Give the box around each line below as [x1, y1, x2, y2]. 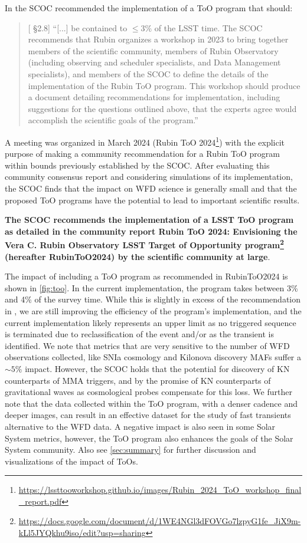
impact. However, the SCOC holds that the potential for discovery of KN [25, 362, 290, 374]
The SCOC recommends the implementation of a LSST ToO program [5, 213, 294, 226]
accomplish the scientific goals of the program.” [28, 114, 198, 126]
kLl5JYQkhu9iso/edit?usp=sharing [18, 526, 146, 539]
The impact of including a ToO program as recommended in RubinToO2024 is [5, 270, 288, 282]
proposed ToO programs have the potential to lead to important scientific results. [5, 193, 300, 206]
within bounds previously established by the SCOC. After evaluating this [5, 159, 270, 171]
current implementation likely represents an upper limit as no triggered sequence [5, 316, 296, 328]
